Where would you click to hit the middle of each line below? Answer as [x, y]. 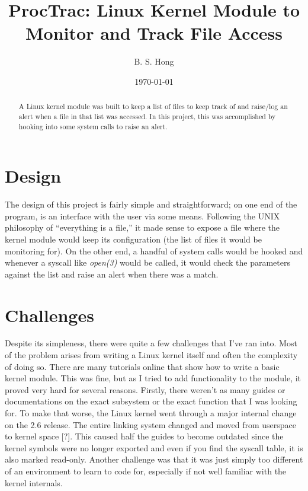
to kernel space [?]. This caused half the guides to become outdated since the [144, 436]
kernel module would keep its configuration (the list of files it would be [133, 239]
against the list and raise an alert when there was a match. [112, 274]
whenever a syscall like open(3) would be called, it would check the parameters [147, 262]
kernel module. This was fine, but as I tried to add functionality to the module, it [153, 378]
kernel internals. [34, 482]
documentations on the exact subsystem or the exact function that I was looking [151, 401]
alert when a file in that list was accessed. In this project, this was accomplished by [147, 116]
